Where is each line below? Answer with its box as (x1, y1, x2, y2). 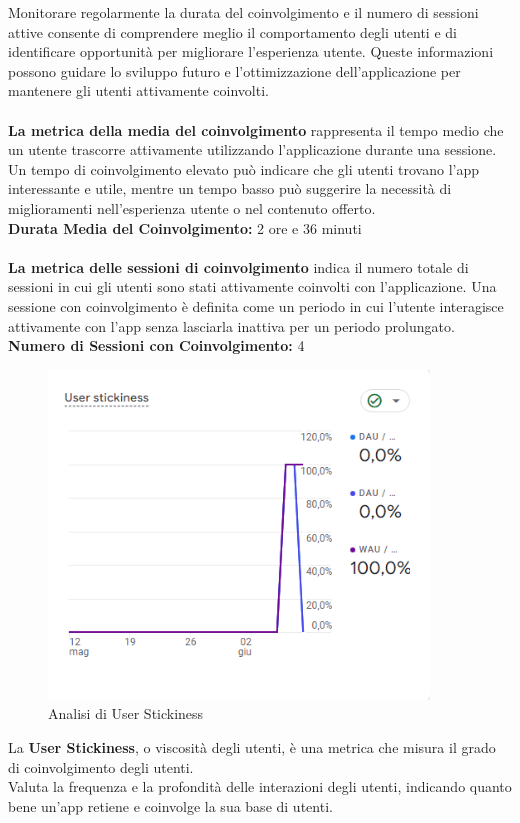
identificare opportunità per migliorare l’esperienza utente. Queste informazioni (8, 41, 494, 62)
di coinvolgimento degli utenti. (8, 756, 194, 777)
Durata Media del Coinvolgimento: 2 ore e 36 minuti (8, 217, 362, 238)
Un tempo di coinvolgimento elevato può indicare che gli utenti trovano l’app (8, 158, 480, 179)
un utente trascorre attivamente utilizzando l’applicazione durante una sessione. (8, 139, 497, 160)
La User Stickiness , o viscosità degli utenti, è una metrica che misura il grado (8, 737, 496, 758)
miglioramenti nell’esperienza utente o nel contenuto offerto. (8, 197, 376, 218)
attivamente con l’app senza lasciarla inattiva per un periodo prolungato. (8, 315, 455, 336)
